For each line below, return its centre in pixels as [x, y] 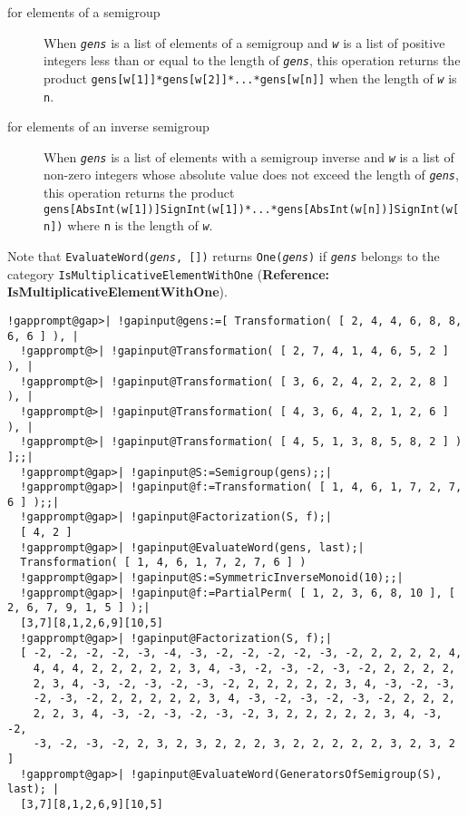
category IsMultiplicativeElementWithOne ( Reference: [169, 273]
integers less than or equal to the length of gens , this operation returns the [252, 60]
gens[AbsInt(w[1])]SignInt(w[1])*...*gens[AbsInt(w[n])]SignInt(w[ [252, 209]
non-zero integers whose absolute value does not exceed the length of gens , [251, 175]
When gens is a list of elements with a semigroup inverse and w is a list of [249, 156]
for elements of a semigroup [84, 12]
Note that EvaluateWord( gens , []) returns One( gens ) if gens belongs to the [224, 256]
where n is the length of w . [140, 225]
